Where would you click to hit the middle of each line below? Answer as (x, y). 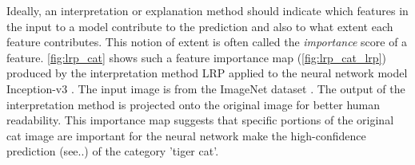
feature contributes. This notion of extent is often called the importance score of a (207, 42)
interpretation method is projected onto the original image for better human (194, 104)
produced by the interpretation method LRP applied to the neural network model (207, 73)
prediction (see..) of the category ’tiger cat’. (113, 151)
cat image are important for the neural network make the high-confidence (186, 135)
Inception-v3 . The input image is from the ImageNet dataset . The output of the (206, 88)
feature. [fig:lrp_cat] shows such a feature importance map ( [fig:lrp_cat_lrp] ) (196, 57)
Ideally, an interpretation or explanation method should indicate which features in (207, 10)
